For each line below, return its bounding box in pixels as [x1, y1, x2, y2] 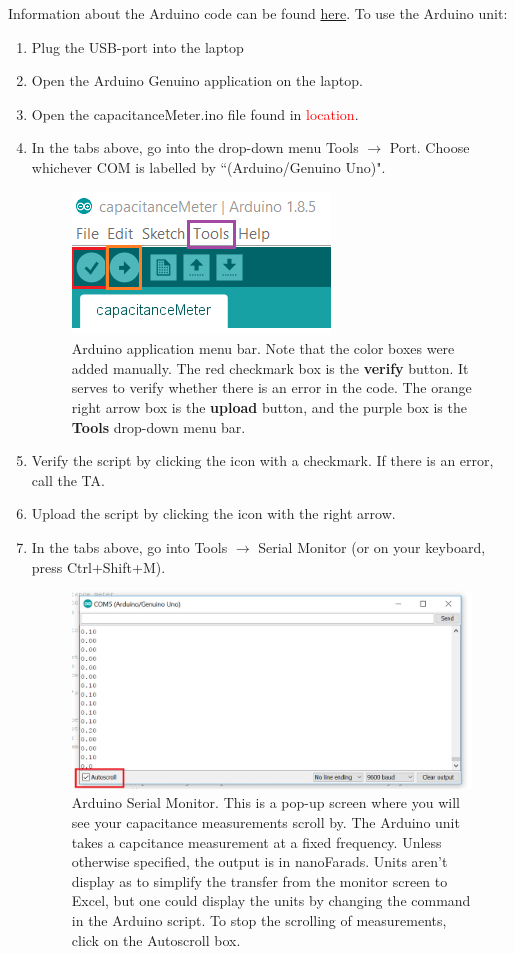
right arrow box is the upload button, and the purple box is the [71, 396, 467, 417]
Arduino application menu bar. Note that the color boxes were [71, 338, 455, 359]
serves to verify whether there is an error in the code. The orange [71, 377, 472, 398]
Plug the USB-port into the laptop [31, 36, 244, 57]
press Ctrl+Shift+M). [31, 556, 166, 577]
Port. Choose [389, 137, 470, 158]
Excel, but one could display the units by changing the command [71, 890, 471, 911]
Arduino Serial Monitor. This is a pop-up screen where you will [71, 792, 460, 813]
